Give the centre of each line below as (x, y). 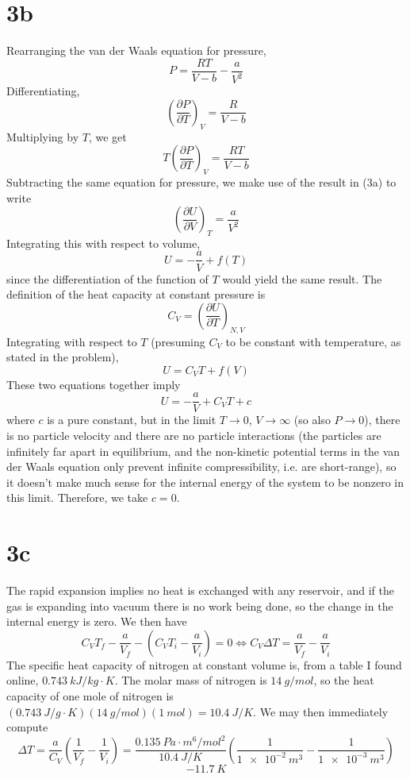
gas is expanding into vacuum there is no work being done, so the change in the (200, 605)
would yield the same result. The (302, 278)
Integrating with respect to (72, 341)
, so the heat (344, 680)
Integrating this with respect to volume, (103, 243)
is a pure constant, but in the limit (132, 420)
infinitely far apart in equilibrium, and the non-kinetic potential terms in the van (203, 451)
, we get (107, 136)
